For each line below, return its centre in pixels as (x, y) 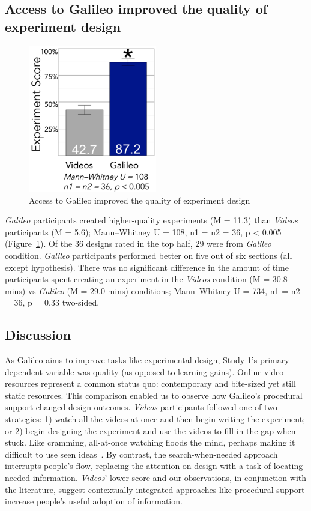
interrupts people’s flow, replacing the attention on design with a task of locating (154, 466)
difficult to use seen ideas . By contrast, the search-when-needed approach (141, 454)
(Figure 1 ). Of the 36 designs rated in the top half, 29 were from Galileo (138, 243)
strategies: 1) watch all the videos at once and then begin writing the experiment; (155, 419)
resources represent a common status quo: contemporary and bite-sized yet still (150, 383)
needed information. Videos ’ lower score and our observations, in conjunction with (156, 478)
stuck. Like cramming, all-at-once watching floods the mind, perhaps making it (150, 442)
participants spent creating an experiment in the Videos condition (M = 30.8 (146, 279)
